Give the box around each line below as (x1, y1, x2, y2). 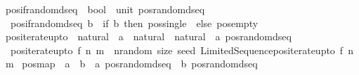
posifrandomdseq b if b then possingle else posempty (10, 15, 259, 30)
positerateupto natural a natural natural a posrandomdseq (5, 29, 292, 44)
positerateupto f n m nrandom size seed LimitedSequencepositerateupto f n (10, 42, 353, 57)
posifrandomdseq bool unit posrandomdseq (5, 2, 205, 16)
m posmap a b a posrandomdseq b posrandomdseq (5, 56, 258, 71)
